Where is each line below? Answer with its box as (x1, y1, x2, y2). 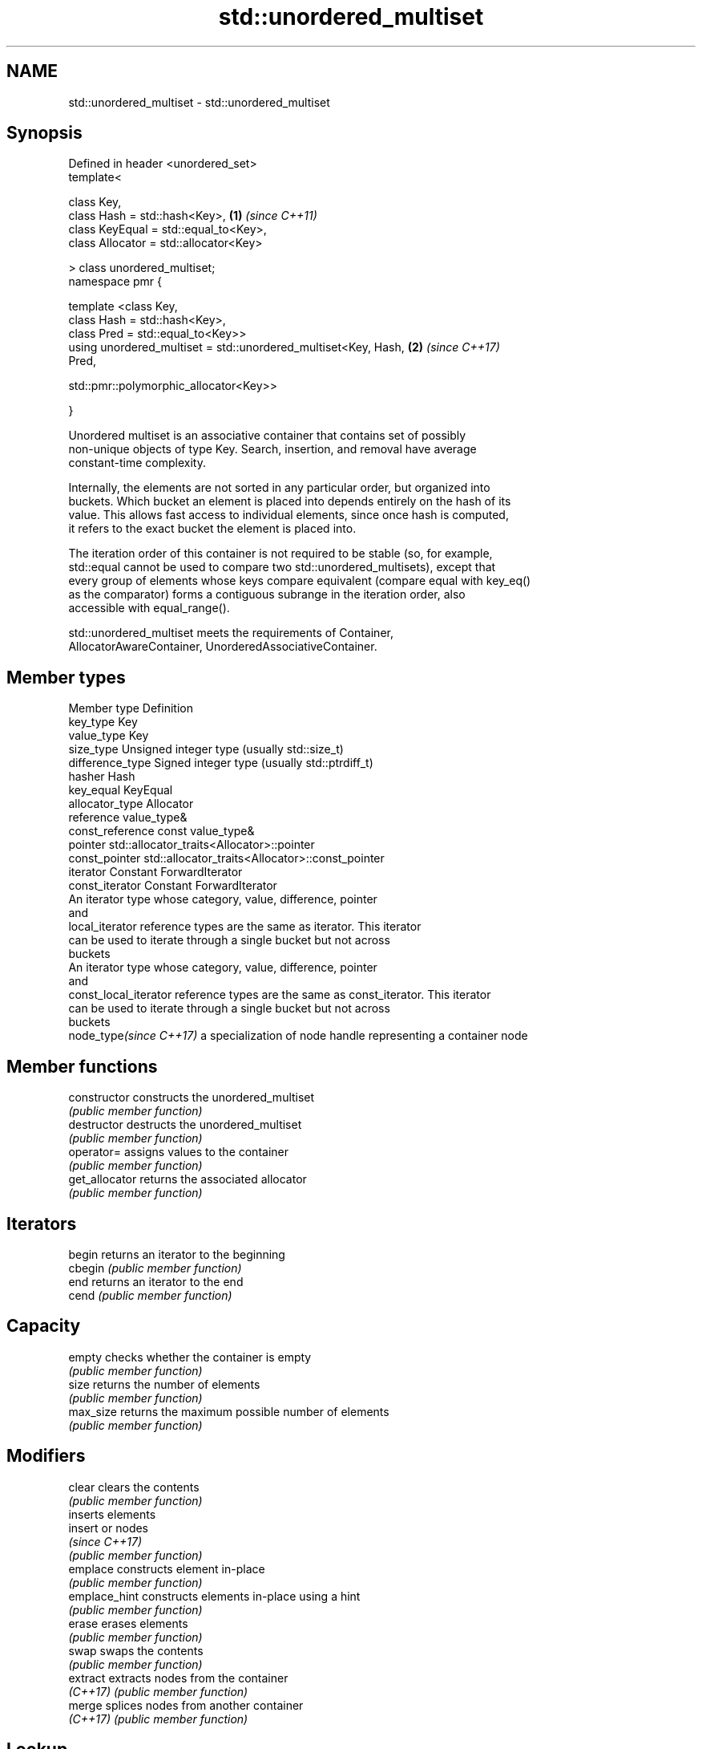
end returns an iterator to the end (68, 1274, 244, 1288)
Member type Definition (68, 701, 193, 716)
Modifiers (6, 1446, 86, 1467)
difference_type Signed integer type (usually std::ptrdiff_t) (68, 756, 373, 770)
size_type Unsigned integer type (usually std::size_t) (68, 742, 344, 757)
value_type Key (68, 728, 149, 743)
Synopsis (6, 123, 83, 144)
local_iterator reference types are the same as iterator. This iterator (68, 919, 422, 934)
